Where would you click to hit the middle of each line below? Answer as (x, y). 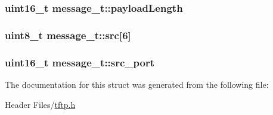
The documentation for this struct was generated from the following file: (137, 84)
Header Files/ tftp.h (40, 104)
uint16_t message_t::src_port (80, 62)
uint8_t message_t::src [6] (68, 35)
